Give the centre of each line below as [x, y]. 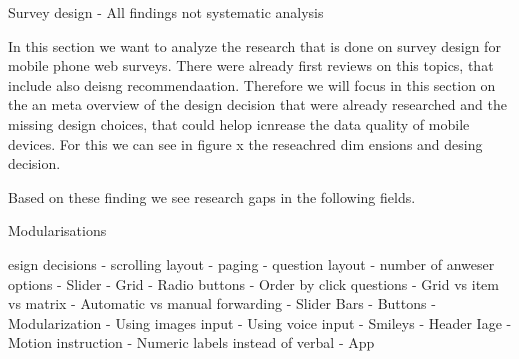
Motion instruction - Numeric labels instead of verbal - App [191, 342]
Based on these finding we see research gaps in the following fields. [212, 196]
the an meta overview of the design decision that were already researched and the [257, 104]
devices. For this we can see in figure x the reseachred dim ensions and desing [245, 143]
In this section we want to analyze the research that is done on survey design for [254, 45]
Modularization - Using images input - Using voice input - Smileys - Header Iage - [260, 322]
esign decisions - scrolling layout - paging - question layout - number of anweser [251, 263]
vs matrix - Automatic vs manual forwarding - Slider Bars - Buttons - [222, 303]
